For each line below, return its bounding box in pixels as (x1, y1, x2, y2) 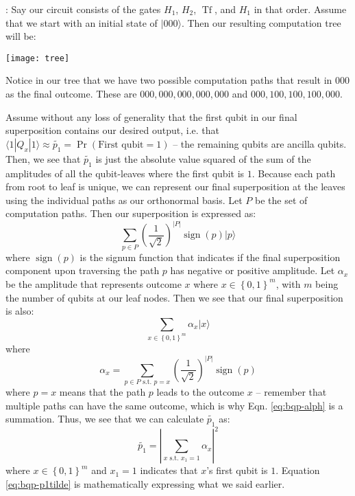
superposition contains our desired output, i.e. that (5, 123, 219, 137)
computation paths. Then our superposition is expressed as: (5, 206, 256, 221)
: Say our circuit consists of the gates (5, 2, 161, 16)
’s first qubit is (206, 463, 268, 477)
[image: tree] (5, 53, 70, 63)
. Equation (276, 463, 320, 477)
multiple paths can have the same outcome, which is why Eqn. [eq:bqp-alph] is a (5, 398, 343, 412)
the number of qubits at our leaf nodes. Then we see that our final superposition (5, 290, 343, 304)
